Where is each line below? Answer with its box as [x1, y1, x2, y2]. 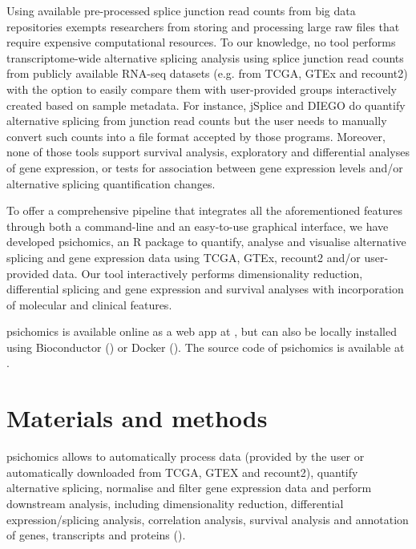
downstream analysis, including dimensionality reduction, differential [6, 495, 344, 511]
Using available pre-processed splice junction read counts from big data [6, 2, 356, 18]
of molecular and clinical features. [6, 296, 172, 313]
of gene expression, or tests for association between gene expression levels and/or [6, 159, 403, 176]
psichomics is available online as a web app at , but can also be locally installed [6, 323, 397, 340]
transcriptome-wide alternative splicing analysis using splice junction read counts [6, 49, 404, 66]
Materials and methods [6, 402, 268, 434]
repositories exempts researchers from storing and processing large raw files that [6, 18, 400, 34]
